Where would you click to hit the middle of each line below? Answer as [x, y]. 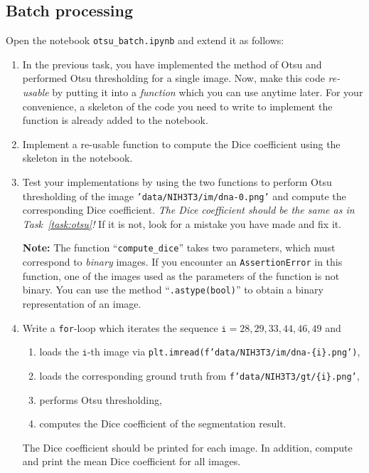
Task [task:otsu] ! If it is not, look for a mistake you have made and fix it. [182, 223]
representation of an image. [82, 304]
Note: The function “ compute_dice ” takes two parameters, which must [179, 248]
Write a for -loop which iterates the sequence [120, 327]
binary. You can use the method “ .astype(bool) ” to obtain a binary [173, 290]
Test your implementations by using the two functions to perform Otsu [177, 182]
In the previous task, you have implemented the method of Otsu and [172, 64]
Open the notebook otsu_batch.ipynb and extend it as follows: [145, 40]
